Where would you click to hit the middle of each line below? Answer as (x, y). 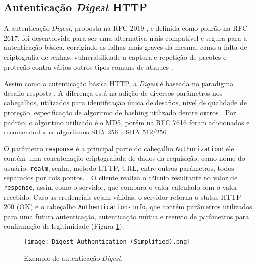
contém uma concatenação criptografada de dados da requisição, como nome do (125, 158)
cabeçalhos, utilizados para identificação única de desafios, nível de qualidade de (125, 103)
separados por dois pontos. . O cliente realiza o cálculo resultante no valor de (121, 177)
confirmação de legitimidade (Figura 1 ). (64, 226)
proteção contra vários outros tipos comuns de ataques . (89, 66)
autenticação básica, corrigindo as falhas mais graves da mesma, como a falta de (126, 47)
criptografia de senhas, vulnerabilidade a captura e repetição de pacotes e (115, 57)
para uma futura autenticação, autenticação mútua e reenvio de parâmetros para (127, 216)
